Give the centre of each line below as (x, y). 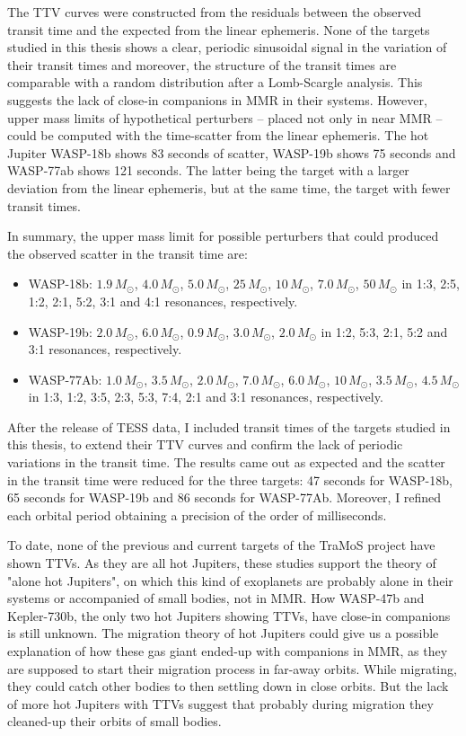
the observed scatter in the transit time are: (127, 253)
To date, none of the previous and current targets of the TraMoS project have (221, 545)
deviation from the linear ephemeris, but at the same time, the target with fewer (229, 187)
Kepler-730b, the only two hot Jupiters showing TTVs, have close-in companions (229, 615)
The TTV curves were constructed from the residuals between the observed (214, 12)
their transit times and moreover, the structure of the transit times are (202, 64)
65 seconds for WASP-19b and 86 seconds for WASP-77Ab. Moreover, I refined (224, 497)
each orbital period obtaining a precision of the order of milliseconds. (197, 514)
